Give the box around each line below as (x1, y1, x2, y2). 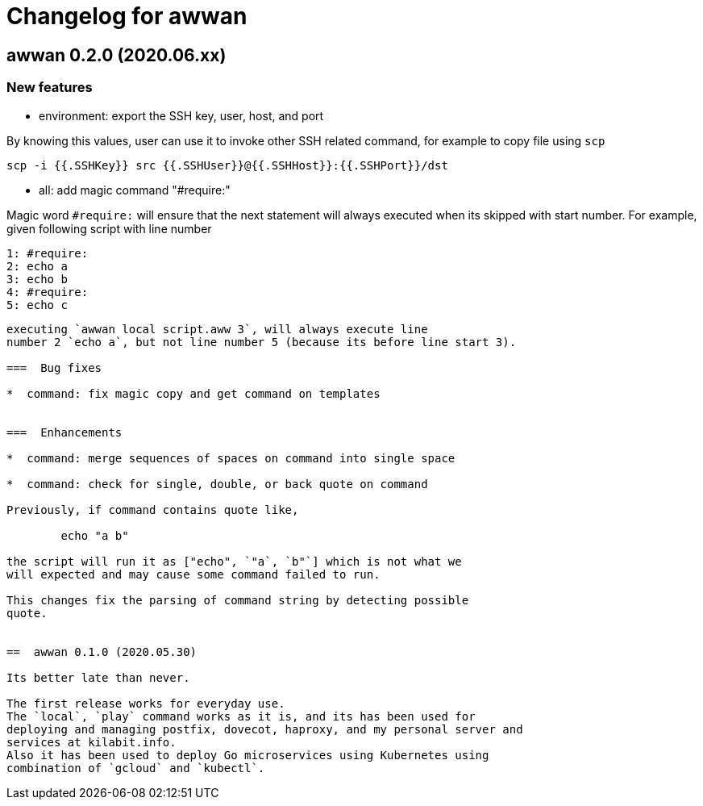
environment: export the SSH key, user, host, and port (39, 108, 324, 123)
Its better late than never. (6, 670, 190, 684)
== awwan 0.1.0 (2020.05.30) (6, 645, 198, 658)
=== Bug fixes (6, 361, 102, 374)
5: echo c (6, 298, 68, 311)
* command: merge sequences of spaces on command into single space (6, 451, 455, 465)
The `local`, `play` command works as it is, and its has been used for (6, 709, 476, 723)
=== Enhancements (6, 425, 123, 439)
